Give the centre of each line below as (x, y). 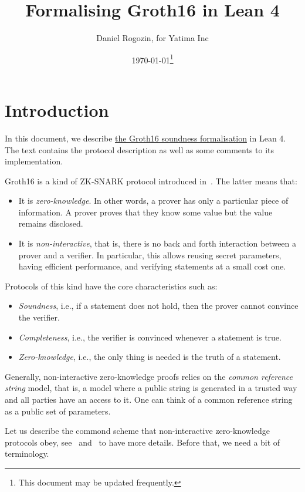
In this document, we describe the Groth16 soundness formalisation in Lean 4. (145, 138)
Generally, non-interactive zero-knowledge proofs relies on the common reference (149, 376)
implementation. (34, 161)
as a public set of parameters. (58, 411)
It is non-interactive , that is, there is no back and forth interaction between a (157, 243)
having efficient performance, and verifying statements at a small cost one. (152, 266)
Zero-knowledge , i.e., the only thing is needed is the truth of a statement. (150, 357)
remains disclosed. (51, 223)
